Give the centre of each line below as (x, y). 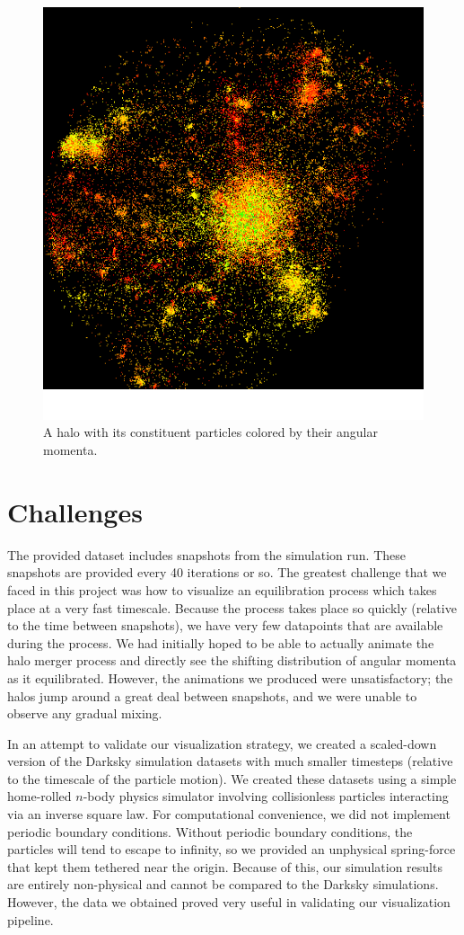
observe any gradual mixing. (85, 713)
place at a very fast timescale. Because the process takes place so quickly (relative (232, 607)
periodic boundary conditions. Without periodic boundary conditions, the (210, 831)
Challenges (75, 511)
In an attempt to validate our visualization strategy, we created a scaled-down (222, 743)
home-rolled (39, 796)
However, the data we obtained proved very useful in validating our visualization (229, 902)
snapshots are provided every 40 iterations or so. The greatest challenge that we (227, 572)
